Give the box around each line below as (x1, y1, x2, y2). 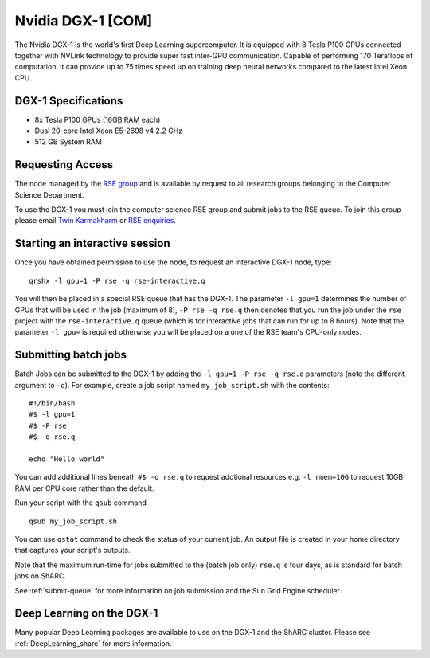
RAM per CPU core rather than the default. (14, 483, 154, 493)
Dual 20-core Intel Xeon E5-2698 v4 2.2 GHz (34, 126, 183, 135)
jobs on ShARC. (14, 571, 67, 581)
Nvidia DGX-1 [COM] (14, 12, 153, 29)
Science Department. (14, 190, 85, 199)
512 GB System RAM (34, 137, 103, 147)
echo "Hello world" (29, 454, 105, 464)
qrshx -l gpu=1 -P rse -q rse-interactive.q (29, 276, 206, 285)
